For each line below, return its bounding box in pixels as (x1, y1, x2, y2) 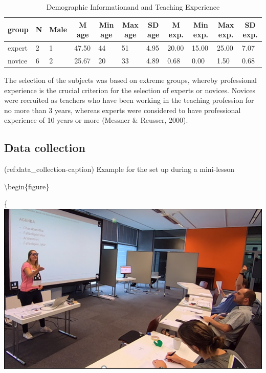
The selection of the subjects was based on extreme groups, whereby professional (4, 74, 257, 85)
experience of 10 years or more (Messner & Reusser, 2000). (4, 115, 188, 125)
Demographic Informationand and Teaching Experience (46, 2, 220, 12)
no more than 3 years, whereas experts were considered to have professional (4, 104, 241, 115)
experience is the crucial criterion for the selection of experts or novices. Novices (4, 84, 255, 95)
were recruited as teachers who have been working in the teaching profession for (4, 95, 254, 105)
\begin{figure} (4, 181, 50, 191)
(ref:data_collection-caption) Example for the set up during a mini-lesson (4, 164, 235, 174)
